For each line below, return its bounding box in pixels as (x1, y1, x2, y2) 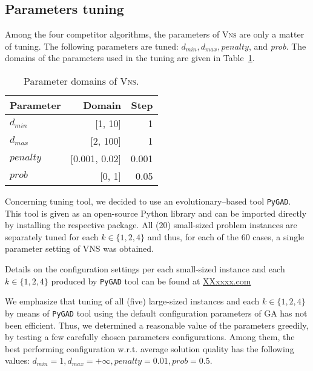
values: (5, 354, 30, 367)
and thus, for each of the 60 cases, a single (147, 230, 305, 243)
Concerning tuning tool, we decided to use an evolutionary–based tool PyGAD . (5, 194, 291, 207)
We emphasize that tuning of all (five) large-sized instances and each (5, 295, 260, 307)
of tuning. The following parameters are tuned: (5, 39, 179, 52)
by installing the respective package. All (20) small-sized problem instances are (5, 218, 297, 231)
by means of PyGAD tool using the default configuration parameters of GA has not (5, 306, 308, 319)
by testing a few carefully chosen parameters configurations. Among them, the (5, 330, 295, 343)
